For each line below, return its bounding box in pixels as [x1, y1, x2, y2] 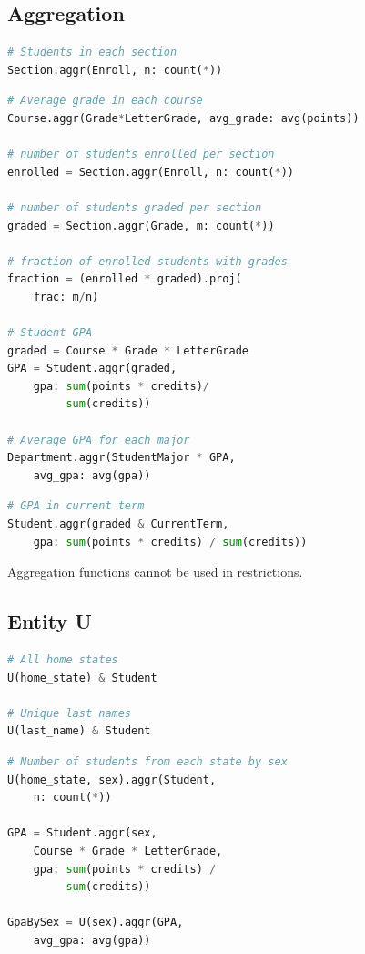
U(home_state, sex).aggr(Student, [7, 773, 217, 786]
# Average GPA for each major [7, 433, 190, 446]
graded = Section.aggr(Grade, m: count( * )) [7, 219, 275, 232]
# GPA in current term [7, 499, 145, 513]
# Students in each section [7, 46, 177, 59]
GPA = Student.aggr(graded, [7, 362, 177, 375]
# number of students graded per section [7, 200, 262, 214]
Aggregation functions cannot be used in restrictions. [7, 562, 303, 581]
